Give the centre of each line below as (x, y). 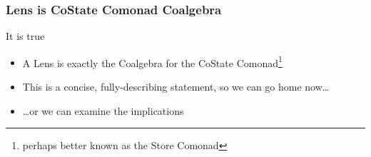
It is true (25, 36)
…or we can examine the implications (103, 110)
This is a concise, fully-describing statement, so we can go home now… (176, 87)
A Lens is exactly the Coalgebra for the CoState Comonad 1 (152, 61)
